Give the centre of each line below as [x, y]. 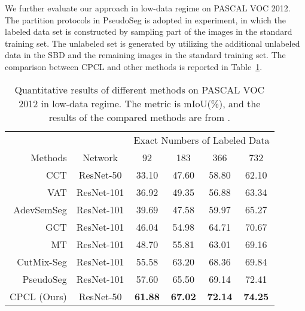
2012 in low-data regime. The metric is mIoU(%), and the [140, 103]
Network [100, 157]
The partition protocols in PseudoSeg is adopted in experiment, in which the [145, 19]
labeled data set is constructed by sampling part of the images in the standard [149, 31]
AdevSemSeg [40, 209]
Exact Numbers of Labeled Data [202, 140]
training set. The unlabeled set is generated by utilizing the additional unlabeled [152, 43]
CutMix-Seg [42, 261]
